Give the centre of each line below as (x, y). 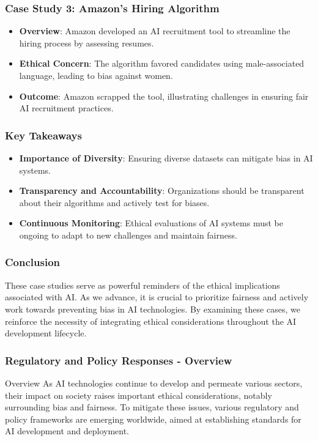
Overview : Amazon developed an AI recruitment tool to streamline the (155, 31)
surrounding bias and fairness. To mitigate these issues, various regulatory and (152, 407)
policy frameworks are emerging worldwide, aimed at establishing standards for (153, 419)
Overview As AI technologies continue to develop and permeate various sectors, (154, 383)
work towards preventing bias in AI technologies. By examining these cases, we (153, 309)
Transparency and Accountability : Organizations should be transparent (162, 191)
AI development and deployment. (67, 431)
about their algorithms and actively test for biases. (114, 202)
